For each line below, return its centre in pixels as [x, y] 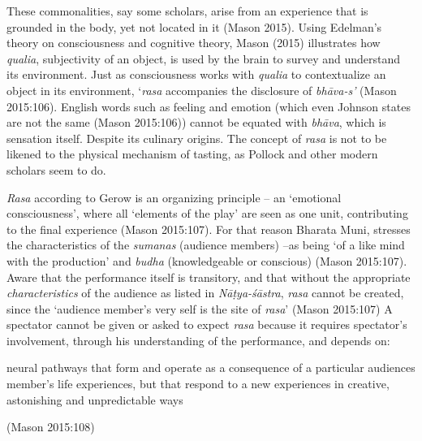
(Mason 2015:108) [51, 427]
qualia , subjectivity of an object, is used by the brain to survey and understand [204, 58]
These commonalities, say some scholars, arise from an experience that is [187, 11]
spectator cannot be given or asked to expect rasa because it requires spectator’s [207, 324]
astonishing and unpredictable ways [95, 399]
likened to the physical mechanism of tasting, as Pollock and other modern [192, 154]
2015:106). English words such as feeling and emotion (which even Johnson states [209, 106]
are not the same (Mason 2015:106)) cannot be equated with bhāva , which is [196, 122]
